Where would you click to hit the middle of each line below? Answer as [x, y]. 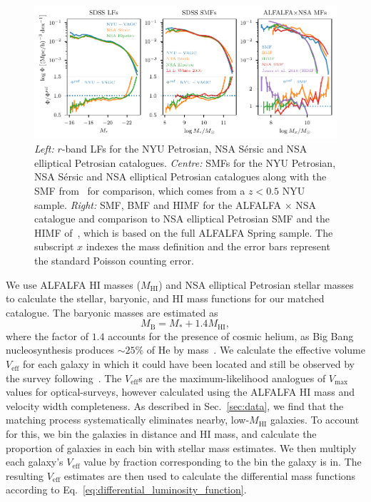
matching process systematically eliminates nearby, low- [128, 420]
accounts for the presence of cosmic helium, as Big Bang [231, 335]
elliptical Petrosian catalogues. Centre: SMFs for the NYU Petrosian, [185, 162]
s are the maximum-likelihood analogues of [232, 378]
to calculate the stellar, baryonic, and [87, 298]
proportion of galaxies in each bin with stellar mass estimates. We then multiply [181, 447]
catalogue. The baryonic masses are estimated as [112, 312]
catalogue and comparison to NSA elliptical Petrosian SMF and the [182, 219]
